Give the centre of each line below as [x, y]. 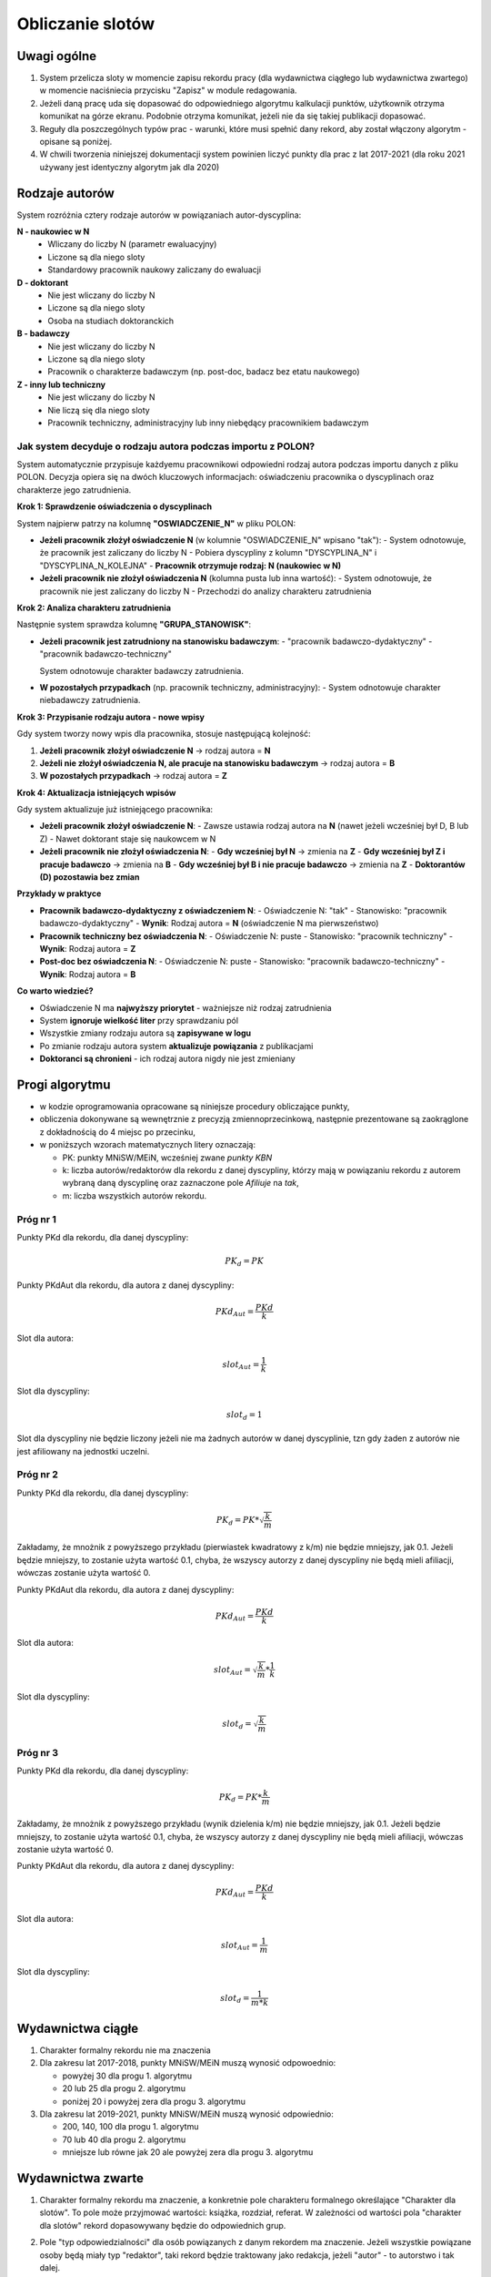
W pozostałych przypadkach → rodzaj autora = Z [133, 776]
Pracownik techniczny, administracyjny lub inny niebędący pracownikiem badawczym [208, 423]
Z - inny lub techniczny [61, 384]
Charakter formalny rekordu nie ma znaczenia [125, 2050]
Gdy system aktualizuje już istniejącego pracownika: [115, 810]
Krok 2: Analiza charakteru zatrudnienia [94, 608]
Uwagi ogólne [57, 56]
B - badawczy [43, 333]
